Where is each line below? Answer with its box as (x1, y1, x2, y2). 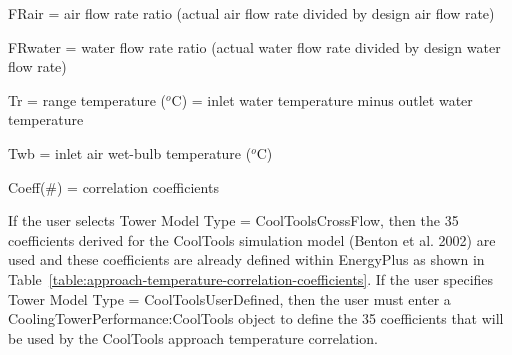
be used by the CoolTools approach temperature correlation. (8, 327, 378, 348)
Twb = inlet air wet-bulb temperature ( (8, 142, 252, 163)
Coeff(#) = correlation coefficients (8, 176, 219, 197)
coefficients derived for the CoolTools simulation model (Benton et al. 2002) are (8, 229, 496, 250)
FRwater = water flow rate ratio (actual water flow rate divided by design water (8, 36, 501, 57)
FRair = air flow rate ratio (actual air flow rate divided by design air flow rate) (8, 3, 495, 23)
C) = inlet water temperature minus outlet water (171, 89, 473, 110)
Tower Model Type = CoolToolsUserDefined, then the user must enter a (8, 288, 451, 309)
